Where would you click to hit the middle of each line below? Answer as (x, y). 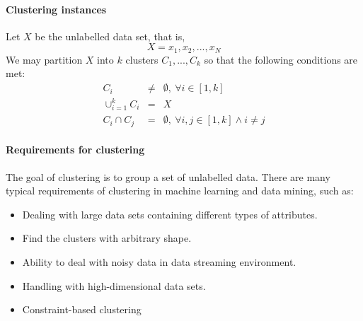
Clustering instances (56, 9)
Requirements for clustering (75, 150)
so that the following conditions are (281, 59)
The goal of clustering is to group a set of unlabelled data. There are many (168, 176)
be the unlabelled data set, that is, (110, 36)
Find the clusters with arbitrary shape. (107, 238)
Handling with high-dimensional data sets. (114, 285)
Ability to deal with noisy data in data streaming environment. (159, 261)
